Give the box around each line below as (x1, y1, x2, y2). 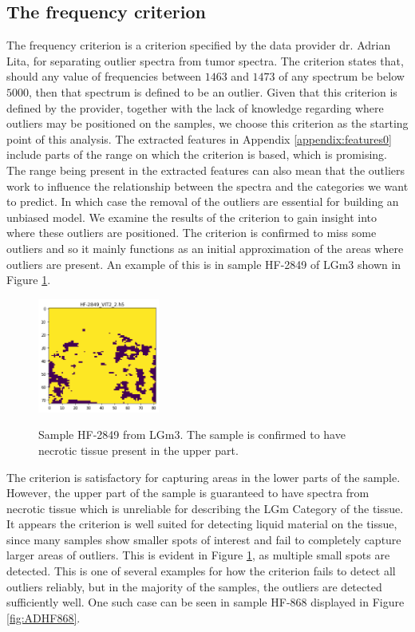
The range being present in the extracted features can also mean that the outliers (6, 161, 405, 178)
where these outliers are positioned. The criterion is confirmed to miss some (6, 224, 377, 241)
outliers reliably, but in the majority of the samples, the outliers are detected (6, 578, 382, 594)
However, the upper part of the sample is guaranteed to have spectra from (6, 484, 370, 501)
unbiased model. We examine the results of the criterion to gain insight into (6, 208, 377, 225)
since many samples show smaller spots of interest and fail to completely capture (6, 531, 401, 547)
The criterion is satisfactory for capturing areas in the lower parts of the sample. (6, 468, 401, 485)
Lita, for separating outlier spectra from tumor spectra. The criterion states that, (6, 52, 404, 69)
